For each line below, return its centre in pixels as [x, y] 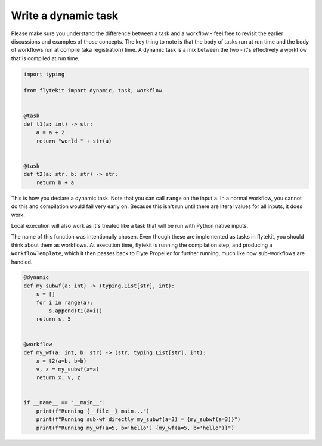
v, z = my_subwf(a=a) [68, 369]
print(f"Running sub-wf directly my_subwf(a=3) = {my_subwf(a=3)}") [138, 419]
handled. [22, 262]
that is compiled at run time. [45, 58]
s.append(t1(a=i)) [75, 311]
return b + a [55, 182]
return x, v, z [58, 378]
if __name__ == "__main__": [64, 403]
